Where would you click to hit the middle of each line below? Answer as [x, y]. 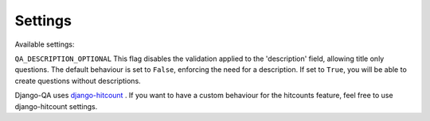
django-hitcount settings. [56, 106]
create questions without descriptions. [78, 81]
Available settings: [45, 44]
